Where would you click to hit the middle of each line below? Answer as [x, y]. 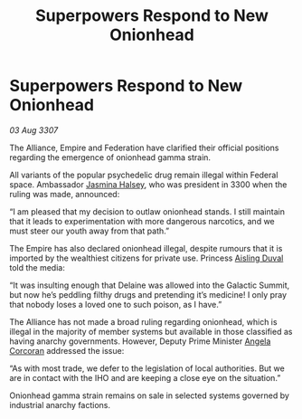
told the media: [37, 267]
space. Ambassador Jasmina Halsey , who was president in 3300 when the [148, 184]
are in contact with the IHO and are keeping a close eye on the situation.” [145, 377]
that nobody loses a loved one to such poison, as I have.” [116, 304]
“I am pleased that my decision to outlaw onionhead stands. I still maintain [147, 211]
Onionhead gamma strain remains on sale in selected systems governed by [149, 395]
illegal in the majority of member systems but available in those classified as [151, 331]
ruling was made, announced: [65, 194]
